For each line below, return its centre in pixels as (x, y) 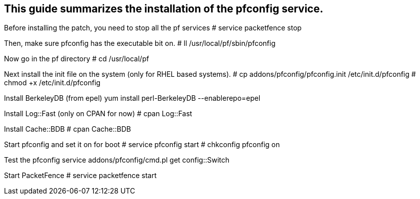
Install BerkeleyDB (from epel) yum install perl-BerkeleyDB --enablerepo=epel (132, 98)
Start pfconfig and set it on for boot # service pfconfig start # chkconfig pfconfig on (142, 145)
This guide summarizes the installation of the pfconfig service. (164, 9)
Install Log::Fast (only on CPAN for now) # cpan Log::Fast (98, 114)
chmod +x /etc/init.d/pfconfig (52, 83)
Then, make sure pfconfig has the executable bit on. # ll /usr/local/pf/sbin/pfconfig (140, 43)
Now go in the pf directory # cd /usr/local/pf (77, 59)
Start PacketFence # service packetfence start (80, 176)
